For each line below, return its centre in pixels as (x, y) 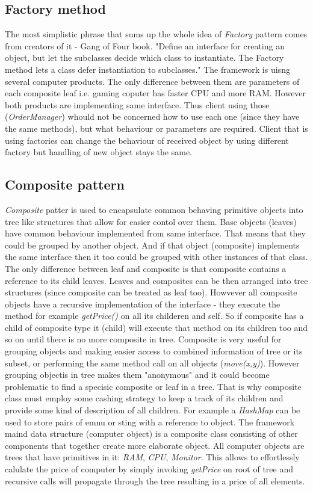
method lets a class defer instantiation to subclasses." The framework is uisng (147, 69)
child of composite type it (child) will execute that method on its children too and (156, 327)
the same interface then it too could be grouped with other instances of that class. (156, 257)
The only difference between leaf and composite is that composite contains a (146, 268)
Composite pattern (65, 184)
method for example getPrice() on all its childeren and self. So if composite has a (154, 316)
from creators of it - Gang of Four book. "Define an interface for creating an (145, 45)
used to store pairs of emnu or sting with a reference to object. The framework (150, 422)
